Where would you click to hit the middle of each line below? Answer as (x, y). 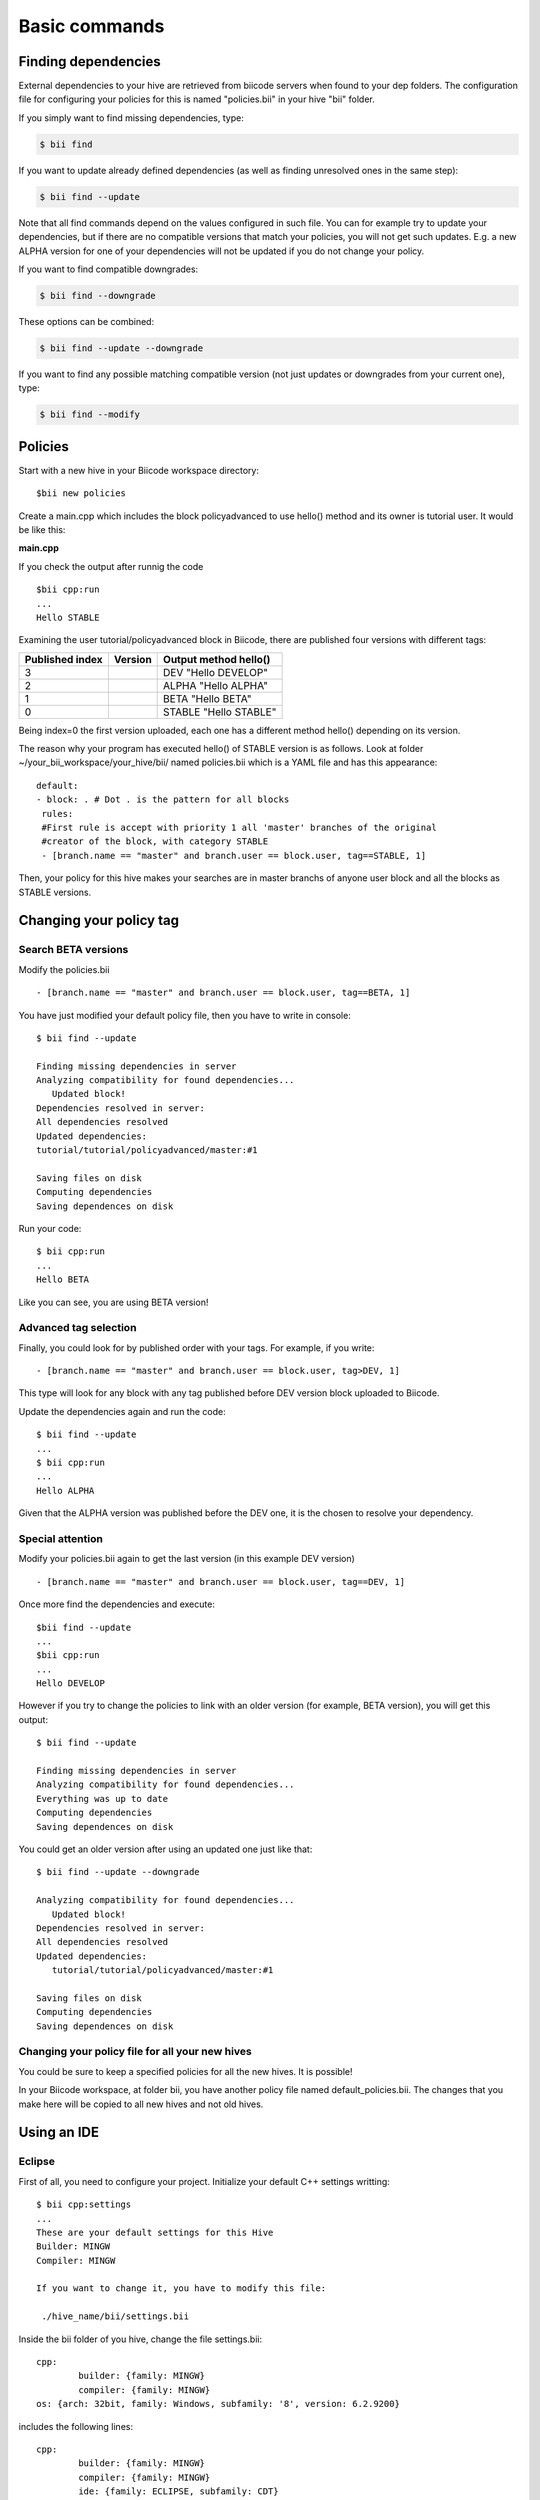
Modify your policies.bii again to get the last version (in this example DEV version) (186, 1559)
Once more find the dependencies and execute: (116, 1604)
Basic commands (91, 26)
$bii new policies (81, 493)
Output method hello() (217, 659)
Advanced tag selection (77, 1328)
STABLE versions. (55, 892)
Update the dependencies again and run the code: (122, 1411)
